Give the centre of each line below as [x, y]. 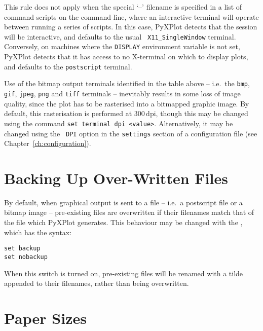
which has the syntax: [38, 232]
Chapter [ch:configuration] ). [48, 143]
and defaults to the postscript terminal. [68, 66]
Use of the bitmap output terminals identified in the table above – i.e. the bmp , [127, 83]
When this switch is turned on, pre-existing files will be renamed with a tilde [124, 273]
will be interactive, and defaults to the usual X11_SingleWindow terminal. [120, 36]
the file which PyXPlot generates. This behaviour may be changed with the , [123, 222]
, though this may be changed [202, 113]
